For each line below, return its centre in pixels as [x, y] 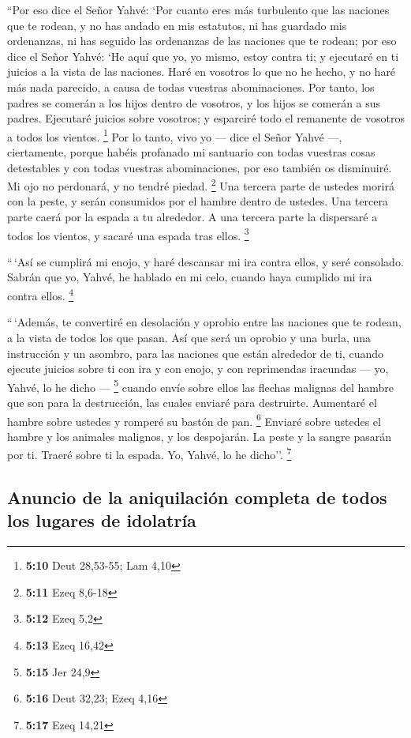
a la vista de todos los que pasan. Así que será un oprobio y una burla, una [189, 337]
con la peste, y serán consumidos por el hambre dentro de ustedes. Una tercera [198, 201]
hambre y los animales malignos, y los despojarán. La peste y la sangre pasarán [200, 436]
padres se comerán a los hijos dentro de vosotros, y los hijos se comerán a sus [194, 102]
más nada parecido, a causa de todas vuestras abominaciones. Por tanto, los [191, 87]
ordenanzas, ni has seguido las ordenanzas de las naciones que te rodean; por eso [202, 41]
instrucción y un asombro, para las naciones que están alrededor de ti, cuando [195, 353]
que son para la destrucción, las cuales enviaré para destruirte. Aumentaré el [192, 402]
